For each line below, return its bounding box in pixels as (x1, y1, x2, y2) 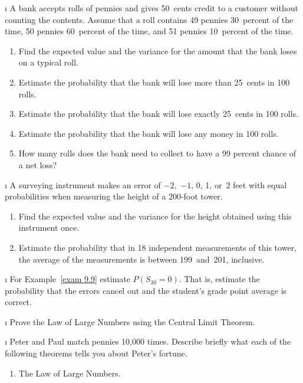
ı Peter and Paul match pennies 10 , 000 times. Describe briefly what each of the (5, 335, 291, 348)
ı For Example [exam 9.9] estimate (5, 273, 130, 285)
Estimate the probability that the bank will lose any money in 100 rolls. (18, 127, 279, 139)
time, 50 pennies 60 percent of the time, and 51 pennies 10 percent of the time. (5, 25, 294, 37)
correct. (5, 296, 32, 308)
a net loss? (18, 158, 57, 171)
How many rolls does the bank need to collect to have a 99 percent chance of (18, 147, 297, 159)
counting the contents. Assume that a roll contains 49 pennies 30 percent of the (5, 13, 294, 25)
